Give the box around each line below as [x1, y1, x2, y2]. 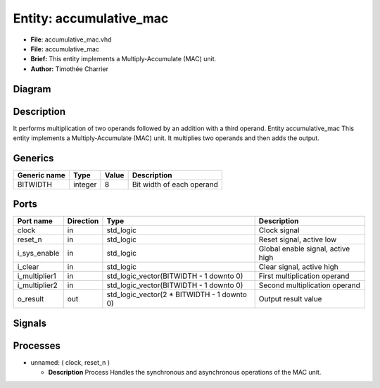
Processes [13, 339, 61, 351]
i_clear [17, 262, 39, 272]
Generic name [17, 170, 66, 180]
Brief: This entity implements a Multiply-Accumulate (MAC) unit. [30, 55, 217, 63]
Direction [67, 216, 99, 226]
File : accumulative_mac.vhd [30, 35, 112, 44]
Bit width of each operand [132, 180, 218, 189]
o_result [17, 294, 44, 304]
